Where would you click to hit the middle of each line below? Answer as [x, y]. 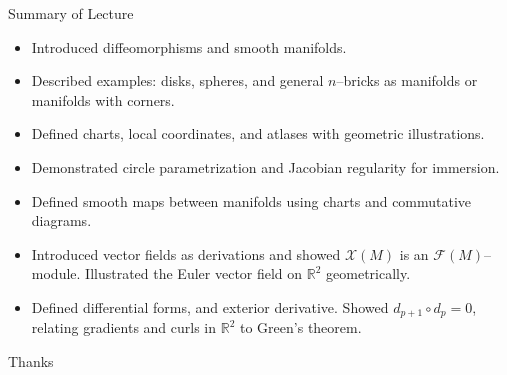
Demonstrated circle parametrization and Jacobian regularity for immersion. [265, 166]
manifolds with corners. [103, 99]
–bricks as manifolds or [407, 80]
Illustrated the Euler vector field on [194, 273]
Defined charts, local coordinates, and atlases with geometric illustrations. [258, 133]
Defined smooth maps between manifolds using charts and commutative [251, 200]
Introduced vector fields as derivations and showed [186, 253]
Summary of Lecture [71, 13]
